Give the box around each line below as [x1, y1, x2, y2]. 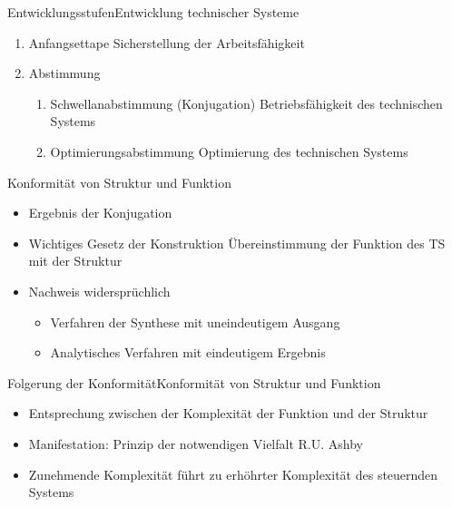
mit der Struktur [28, 251, 123, 270]
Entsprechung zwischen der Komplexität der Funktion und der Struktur [28, 404, 428, 423]
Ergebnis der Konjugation [28, 203, 172, 222]
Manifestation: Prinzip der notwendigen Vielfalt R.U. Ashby [28, 434, 363, 453]
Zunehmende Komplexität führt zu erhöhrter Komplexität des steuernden [28, 464, 438, 483]
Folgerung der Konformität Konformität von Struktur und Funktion [7, 373, 381, 392]
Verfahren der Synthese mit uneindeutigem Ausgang [50, 312, 340, 331]
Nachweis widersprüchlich [28, 281, 171, 300]
